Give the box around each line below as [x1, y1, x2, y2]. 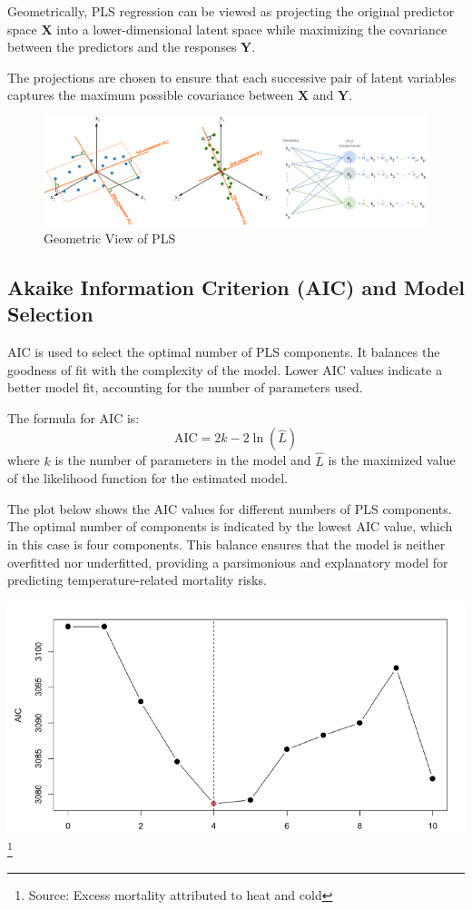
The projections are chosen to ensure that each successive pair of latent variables [7, 67, 457, 86]
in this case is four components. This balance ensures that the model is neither [7, 534, 446, 553]
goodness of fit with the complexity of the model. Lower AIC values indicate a [7, 360, 443, 379]
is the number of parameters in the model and [54, 450, 311, 470]
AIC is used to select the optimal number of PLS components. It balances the [7, 342, 440, 361]
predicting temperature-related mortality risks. [7, 570, 267, 589]
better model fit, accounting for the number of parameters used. [7, 378, 363, 397]
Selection [7, 300, 93, 328]
